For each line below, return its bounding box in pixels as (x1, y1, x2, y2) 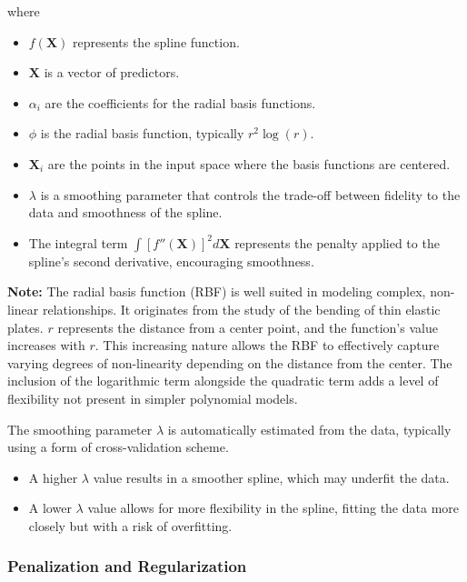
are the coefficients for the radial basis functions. (45, 93, 316, 112)
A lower (28, 498, 72, 517)
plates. (7, 317, 44, 336)
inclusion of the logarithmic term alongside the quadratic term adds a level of (7, 371, 439, 390)
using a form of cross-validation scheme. (7, 437, 229, 457)
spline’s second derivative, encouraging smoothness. (28, 251, 314, 270)
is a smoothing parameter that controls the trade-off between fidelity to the (40, 185, 461, 204)
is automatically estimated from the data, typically (167, 419, 452, 438)
